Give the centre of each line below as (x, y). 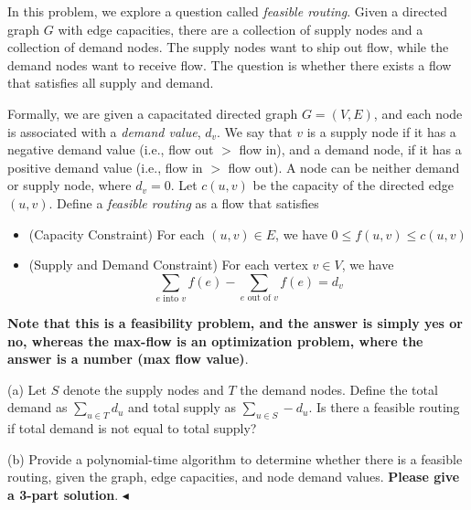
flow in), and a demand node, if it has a (350, 149)
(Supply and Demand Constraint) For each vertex (168, 265)
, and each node (418, 113)
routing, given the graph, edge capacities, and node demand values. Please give (234, 477)
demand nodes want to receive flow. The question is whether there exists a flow (230, 64)
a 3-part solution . (63, 494)
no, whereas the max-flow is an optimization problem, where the (215, 340)
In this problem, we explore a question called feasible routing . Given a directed (228, 11)
